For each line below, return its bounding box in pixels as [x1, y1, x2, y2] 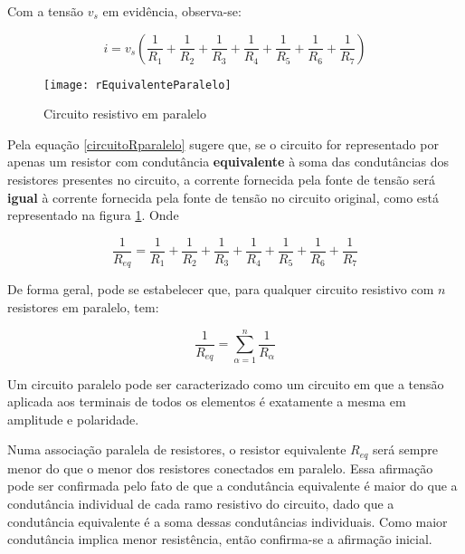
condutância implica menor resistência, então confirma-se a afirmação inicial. [7, 530, 432, 549]
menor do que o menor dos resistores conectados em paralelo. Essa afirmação [7, 458, 433, 477]
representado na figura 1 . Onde [7, 205, 179, 224]
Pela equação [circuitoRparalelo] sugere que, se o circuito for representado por [7, 134, 439, 153]
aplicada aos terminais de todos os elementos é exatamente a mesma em [7, 392, 406, 411]
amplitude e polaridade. [7, 409, 139, 428]
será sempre [373, 440, 438, 459]
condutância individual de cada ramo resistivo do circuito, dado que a [7, 494, 394, 513]
